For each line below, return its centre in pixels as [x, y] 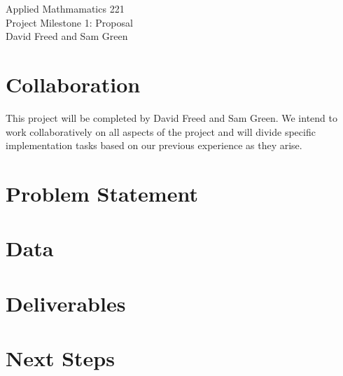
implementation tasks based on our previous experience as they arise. [154, 145]
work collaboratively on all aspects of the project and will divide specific [161, 131]
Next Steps [60, 358]
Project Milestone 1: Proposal [69, 22]
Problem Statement [102, 193]
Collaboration [73, 84]
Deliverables [66, 303]
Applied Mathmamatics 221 [65, 8]
